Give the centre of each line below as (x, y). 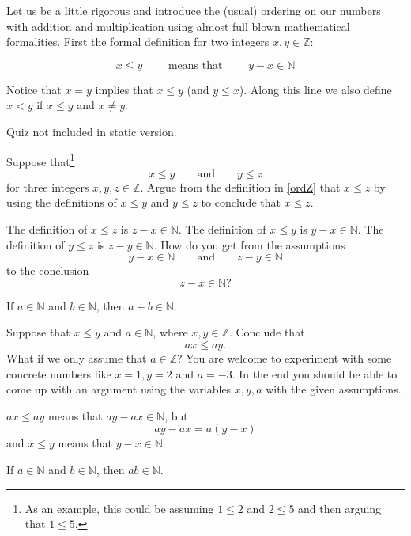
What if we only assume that (77, 357)
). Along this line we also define (315, 89)
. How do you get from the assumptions (249, 244)
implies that (124, 89)
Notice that (34, 89)
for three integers (48, 186)
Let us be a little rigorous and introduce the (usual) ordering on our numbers (194, 10)
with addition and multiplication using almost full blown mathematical (178, 26)
